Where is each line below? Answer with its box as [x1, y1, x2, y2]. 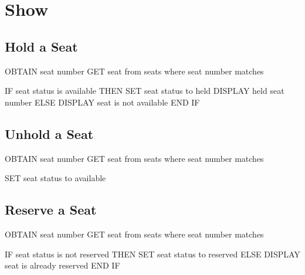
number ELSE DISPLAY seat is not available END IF [5, 96, 200, 108]
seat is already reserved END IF [5, 259, 120, 271]
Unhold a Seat [5, 124, 94, 142]
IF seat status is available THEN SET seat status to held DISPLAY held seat [5, 84, 284, 97]
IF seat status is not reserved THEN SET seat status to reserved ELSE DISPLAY [5, 247, 300, 260]
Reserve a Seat [5, 201, 97, 219]
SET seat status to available [5, 172, 106, 184]
